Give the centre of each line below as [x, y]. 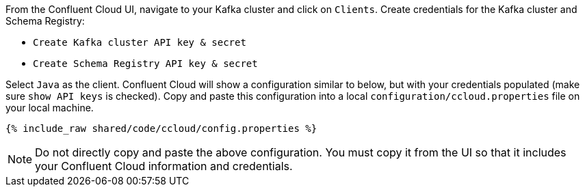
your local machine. [50, 108]
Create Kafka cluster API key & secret [140, 42]
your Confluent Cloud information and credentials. [164, 166]
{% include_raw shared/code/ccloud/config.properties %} [161, 128]
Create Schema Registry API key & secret [145, 64]
